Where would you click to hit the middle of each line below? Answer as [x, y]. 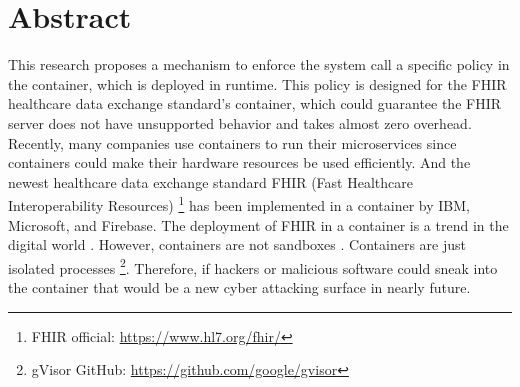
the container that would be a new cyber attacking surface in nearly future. [239, 286]
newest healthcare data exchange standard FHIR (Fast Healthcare [210, 181]
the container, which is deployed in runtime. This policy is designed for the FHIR [257, 83]
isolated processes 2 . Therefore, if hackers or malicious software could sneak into [253, 266]
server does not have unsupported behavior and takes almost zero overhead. [240, 122]
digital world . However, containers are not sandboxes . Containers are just [237, 244]
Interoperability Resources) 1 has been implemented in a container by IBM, [239, 203]
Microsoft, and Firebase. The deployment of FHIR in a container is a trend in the [258, 224]
